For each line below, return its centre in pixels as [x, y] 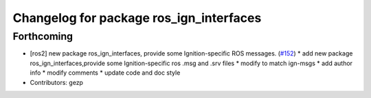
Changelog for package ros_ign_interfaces [137, 18]
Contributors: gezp [57, 82]
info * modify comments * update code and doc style [105, 73]
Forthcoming [43, 36]
